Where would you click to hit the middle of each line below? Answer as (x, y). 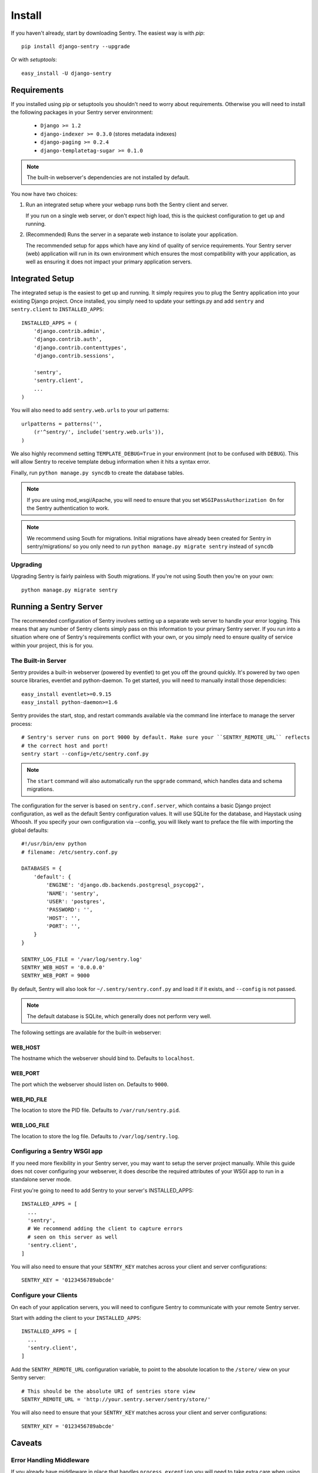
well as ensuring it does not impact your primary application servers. (109, 262)
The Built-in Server (39, 660)
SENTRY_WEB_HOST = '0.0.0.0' (63, 967)
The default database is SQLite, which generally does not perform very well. (119, 1016)
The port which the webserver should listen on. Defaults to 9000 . (90, 1084)
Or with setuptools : (34, 60)
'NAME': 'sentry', (73, 893)
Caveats (26, 1443)
